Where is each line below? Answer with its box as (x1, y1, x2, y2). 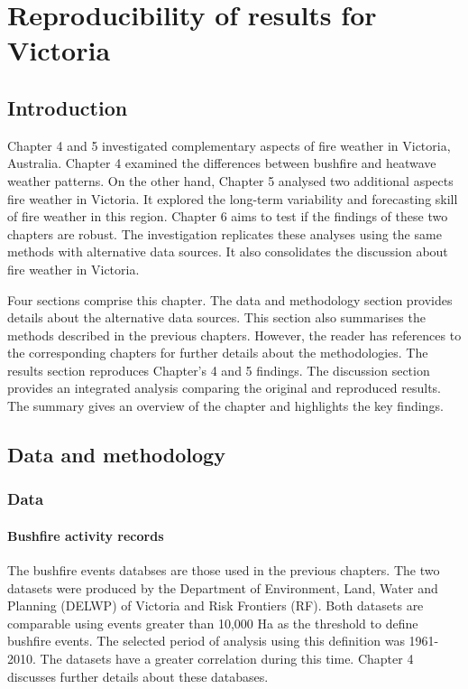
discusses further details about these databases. (7, 666, 269, 685)
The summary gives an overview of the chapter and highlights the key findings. (7, 396, 444, 415)
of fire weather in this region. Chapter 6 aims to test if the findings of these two (7, 207, 448, 226)
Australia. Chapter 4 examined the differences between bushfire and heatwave (7, 154, 436, 172)
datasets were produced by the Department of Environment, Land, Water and (7, 578, 438, 597)
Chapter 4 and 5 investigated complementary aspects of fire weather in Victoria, (7, 135, 451, 154)
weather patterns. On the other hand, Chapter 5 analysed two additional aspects (7, 171, 454, 190)
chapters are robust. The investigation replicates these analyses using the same (7, 224, 442, 243)
